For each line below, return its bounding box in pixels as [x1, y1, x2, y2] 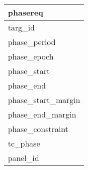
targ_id [8, 21, 35, 33]
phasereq [8, 6, 43, 18]
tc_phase [8, 137, 40, 149]
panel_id [8, 152, 39, 163]
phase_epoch [8, 50, 54, 62]
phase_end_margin [8, 108, 77, 120]
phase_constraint [8, 123, 69, 134]
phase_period [8, 36, 56, 47]
